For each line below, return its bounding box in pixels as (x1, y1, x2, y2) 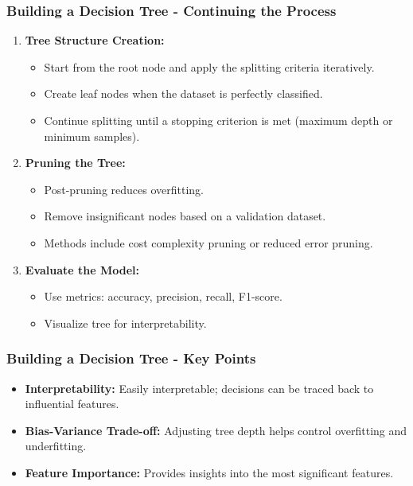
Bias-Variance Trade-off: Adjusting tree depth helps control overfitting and (25, 422, 407, 438)
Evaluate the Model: (25, 261, 140, 278)
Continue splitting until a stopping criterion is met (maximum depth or (44, 112, 393, 128)
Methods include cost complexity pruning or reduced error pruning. (44, 234, 373, 251)
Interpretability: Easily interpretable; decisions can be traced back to (25, 379, 374, 396)
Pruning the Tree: (25, 154, 126, 171)
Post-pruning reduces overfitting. (44, 181, 204, 197)
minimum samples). (44, 127, 140, 144)
